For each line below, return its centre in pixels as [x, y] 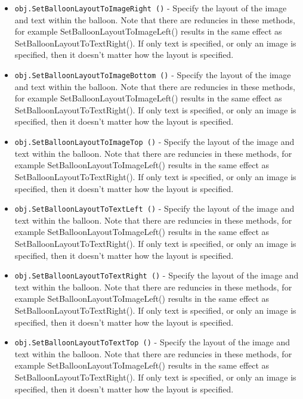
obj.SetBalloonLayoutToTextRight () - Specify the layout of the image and [157, 275]
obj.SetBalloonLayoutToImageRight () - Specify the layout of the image [151, 8]
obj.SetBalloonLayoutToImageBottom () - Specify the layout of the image [153, 75]
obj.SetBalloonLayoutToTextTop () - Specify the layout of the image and [152, 342]
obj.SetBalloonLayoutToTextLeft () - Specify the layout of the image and [154, 208]
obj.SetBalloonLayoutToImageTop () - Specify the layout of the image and [154, 142]
